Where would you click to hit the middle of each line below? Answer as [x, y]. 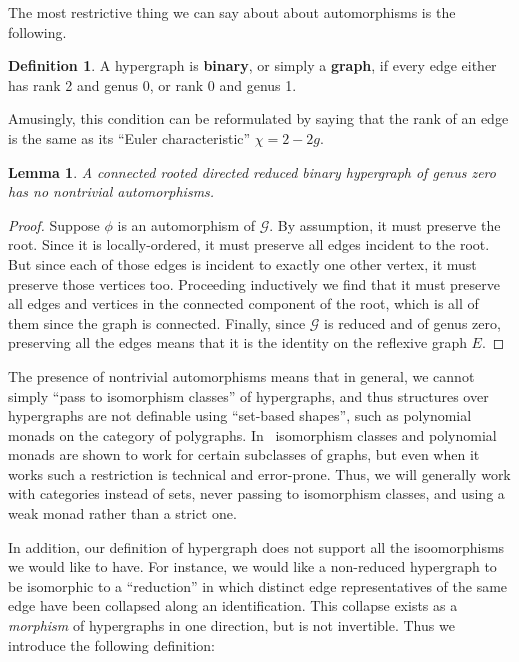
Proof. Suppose [54, 224]
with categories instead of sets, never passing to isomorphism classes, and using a [256, 493]
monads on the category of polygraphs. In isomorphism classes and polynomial [252, 434]
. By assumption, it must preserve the [385, 224]
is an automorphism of [186, 224]
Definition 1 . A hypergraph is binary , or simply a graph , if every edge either [252, 65]
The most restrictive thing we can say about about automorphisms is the [232, 12]
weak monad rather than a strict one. [122, 513]
